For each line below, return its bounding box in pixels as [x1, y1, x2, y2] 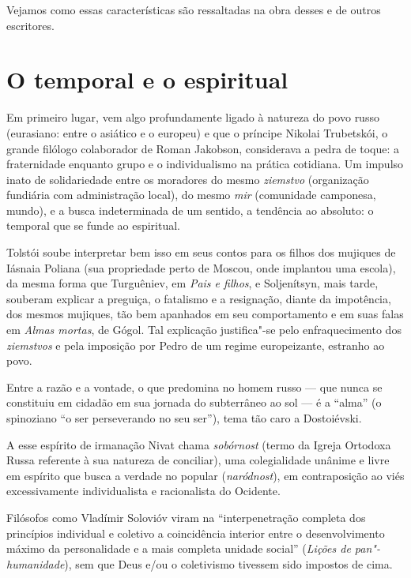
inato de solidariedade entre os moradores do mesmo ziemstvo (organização [6, 171, 369, 187]
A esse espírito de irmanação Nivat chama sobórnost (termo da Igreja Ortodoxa [6, 436, 391, 452]
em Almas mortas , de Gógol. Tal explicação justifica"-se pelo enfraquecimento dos [6, 321, 402, 338]
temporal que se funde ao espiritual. [6, 217, 180, 234]
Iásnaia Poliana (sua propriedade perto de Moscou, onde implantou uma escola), [6, 259, 396, 276]
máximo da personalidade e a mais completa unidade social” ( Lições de [6, 540, 351, 557]
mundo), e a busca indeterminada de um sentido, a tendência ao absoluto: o [6, 201, 374, 218]
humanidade [6, 555, 65, 572]
